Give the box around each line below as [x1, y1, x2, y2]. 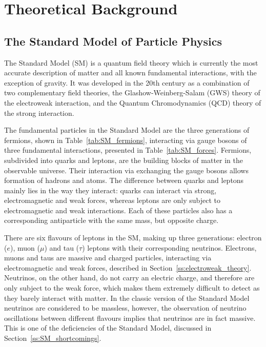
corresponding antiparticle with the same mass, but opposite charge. [4, 215, 219, 226]
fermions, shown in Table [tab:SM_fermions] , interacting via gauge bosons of [4, 134, 247, 145]
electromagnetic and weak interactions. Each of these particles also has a [4, 205, 233, 215]
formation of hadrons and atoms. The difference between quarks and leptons [4, 175, 244, 186]
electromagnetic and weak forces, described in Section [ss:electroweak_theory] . [4, 262, 252, 273]
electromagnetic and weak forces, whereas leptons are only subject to [4, 195, 220, 206]
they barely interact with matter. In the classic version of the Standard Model [4, 292, 250, 303]
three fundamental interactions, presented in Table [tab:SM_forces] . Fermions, [4, 145, 252, 155]
